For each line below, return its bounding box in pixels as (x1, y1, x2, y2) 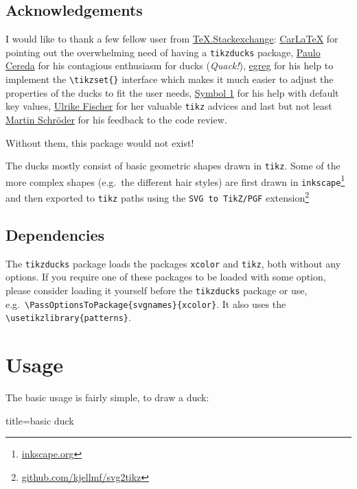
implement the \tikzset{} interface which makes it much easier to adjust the (5, 72, 334, 86)
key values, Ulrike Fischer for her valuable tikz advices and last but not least (5, 99, 332, 113)
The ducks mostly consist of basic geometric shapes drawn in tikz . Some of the (5, 158, 341, 173)
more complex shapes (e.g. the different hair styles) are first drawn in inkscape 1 (5, 172, 345, 189)
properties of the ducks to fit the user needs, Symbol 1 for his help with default (5, 85, 339, 99)
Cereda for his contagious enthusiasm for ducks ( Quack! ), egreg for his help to (5, 58, 334, 73)
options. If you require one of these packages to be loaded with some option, (5, 270, 326, 284)
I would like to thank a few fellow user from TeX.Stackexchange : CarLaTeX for (5, 32, 338, 46)
